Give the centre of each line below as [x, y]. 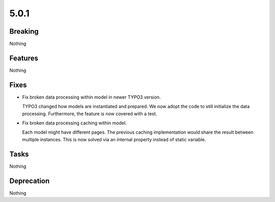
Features [24, 58]
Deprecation [30, 181]
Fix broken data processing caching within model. [74, 123]
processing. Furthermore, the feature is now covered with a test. [90, 113]
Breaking [24, 31]
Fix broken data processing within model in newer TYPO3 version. [91, 97]
